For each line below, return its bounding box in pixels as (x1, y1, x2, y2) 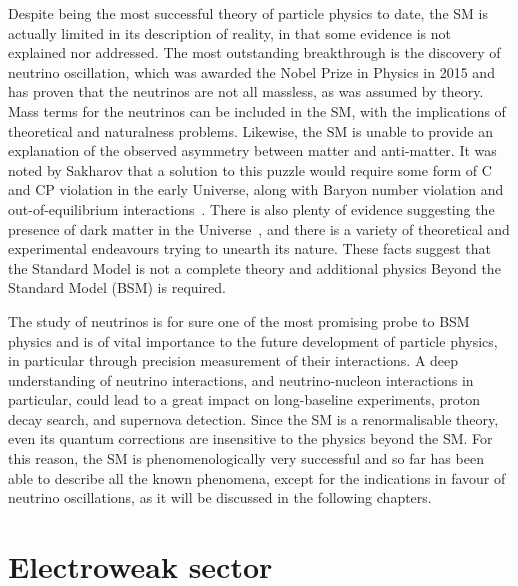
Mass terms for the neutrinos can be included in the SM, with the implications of (8, 100, 506, 121)
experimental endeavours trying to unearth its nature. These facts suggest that (8, 238, 491, 259)
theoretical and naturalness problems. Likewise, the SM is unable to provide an (8, 120, 493, 141)
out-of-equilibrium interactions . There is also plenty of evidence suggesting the (8, 198, 495, 219)
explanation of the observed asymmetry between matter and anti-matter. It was (8, 140, 497, 161)
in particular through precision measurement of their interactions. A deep (8, 350, 459, 371)
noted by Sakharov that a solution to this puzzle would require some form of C (8, 159, 492, 180)
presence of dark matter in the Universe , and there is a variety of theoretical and (8, 218, 510, 239)
